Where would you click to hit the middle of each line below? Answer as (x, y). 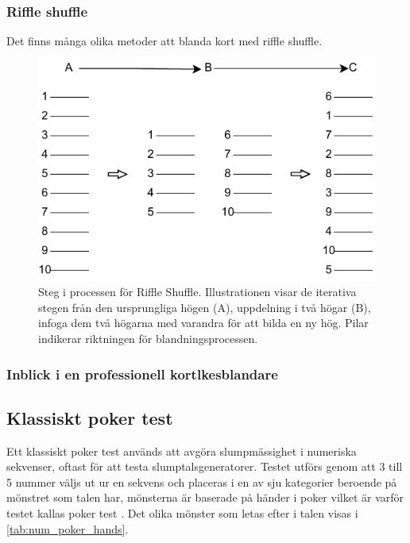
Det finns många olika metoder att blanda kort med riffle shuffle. (164, 41)
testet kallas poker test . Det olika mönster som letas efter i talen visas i (182, 513)
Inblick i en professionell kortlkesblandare (142, 374)
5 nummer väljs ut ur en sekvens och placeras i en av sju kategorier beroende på (202, 481)
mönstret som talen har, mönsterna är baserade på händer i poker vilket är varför (205, 497)
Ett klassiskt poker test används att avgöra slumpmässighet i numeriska (182, 451)
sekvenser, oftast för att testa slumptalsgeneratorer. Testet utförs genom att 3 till (205, 466)
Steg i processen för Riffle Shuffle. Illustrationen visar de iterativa (197, 292)
